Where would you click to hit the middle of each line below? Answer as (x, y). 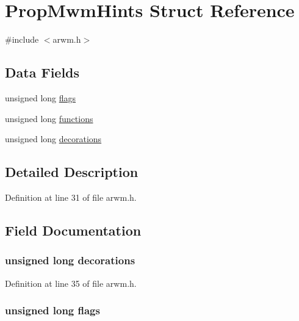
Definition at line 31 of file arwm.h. (71, 197)
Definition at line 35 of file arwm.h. (71, 283)
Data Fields (42, 72)
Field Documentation (73, 230)
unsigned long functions (49, 118)
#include (22, 39)
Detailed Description (72, 172)
